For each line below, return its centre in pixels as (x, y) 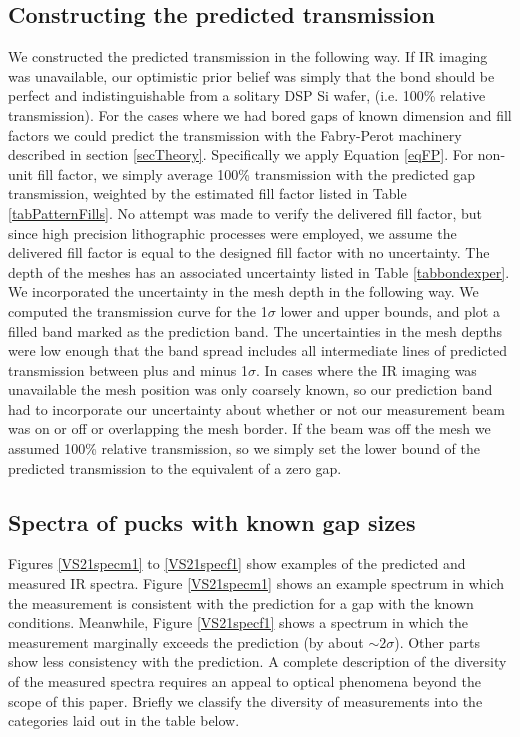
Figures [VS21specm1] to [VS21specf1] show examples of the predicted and (237, 563)
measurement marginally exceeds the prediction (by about (186, 641)
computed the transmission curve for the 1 (138, 310)
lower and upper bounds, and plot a (390, 310)
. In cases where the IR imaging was (366, 369)
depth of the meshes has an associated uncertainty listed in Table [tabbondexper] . (259, 271)
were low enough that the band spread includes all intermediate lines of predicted (257, 350)
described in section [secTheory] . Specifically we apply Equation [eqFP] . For (241, 154)
